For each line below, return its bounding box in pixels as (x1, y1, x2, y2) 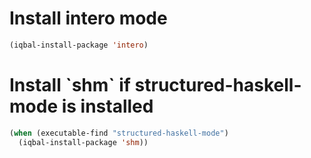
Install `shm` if (9, 74, 131, 96)
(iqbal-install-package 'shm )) (18, 137, 149, 147)
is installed (61, 95, 154, 117)
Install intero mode (9, 7, 168, 30)
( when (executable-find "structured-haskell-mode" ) (9, 128, 229, 138)
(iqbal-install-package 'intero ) (9, 40, 149, 50)
